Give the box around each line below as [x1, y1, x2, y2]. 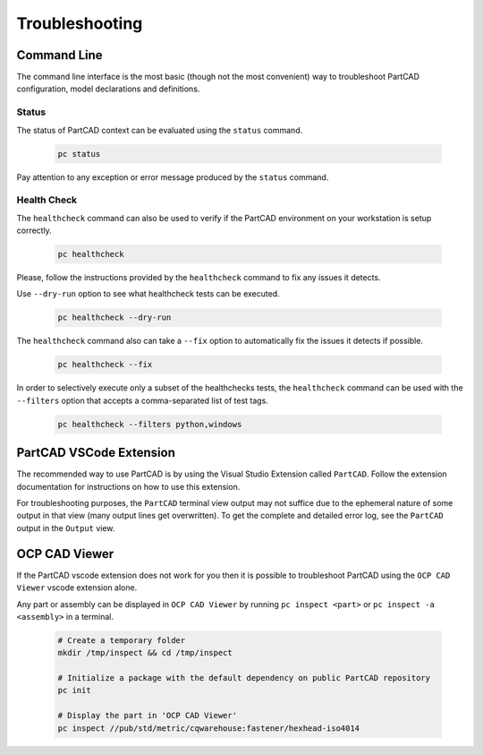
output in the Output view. [16, 522, 115, 533]
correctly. [16, 225, 53, 236]
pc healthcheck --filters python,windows [57, 419, 242, 429]
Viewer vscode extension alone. [16, 582, 138, 593]
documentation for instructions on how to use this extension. [16, 481, 241, 492]
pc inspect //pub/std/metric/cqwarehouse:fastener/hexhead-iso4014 [57, 723, 360, 734]
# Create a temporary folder [57, 635, 186, 645]
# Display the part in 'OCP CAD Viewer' [57, 710, 237, 721]
